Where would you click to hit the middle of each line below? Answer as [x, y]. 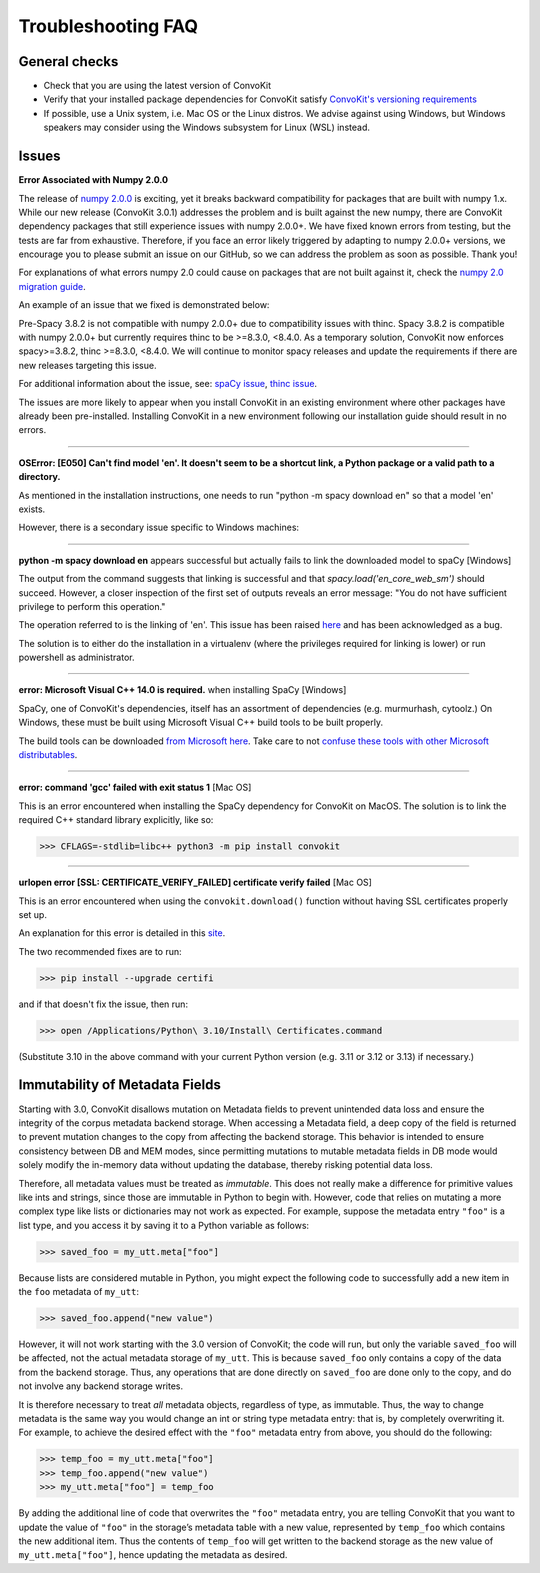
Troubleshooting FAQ [108, 26]
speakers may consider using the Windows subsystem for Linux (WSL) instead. [206, 127]
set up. [32, 914]
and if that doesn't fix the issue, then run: [103, 1004]
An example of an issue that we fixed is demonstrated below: [144, 305]
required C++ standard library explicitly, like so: [116, 820]
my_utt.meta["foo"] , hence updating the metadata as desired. [153, 1555]
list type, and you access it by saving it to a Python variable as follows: [164, 1225]
